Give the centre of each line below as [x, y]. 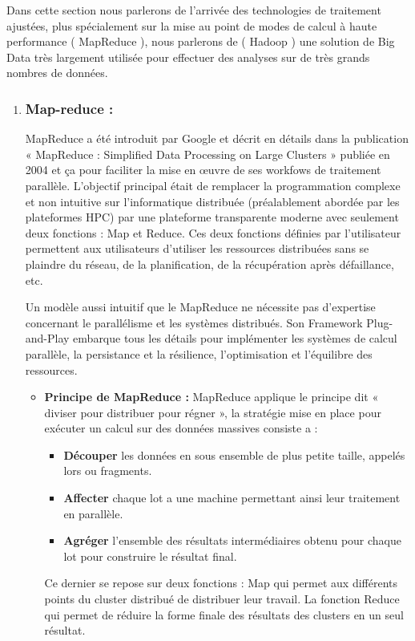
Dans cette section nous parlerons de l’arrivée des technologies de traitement [194, 10]
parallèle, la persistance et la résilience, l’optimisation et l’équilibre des [199, 353]
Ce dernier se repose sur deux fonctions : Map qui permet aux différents [221, 583]
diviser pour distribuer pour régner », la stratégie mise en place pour [213, 412]
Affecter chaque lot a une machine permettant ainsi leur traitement [232, 498]
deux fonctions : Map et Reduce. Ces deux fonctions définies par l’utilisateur [213, 232]
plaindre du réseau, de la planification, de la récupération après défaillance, [210, 264]
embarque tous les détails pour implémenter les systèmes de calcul [235, 338]
